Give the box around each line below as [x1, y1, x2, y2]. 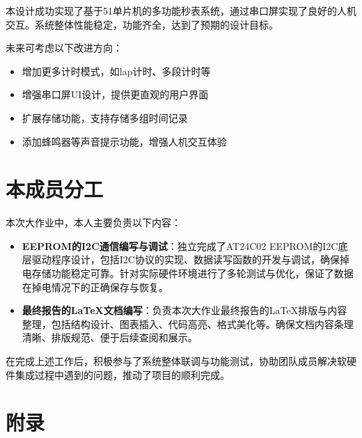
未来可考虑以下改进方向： [6, 40, 123, 55]
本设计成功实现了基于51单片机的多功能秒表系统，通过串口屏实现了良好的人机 [6, 3, 356, 17]
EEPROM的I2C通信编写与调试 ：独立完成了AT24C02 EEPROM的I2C [22, 238, 338, 253]
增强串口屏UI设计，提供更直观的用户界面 [22, 87, 209, 102]
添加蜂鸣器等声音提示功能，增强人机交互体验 [22, 134, 227, 148]
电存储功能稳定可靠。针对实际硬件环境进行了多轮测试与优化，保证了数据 [22, 266, 354, 281]
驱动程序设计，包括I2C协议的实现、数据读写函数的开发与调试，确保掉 [31, 252, 349, 267]
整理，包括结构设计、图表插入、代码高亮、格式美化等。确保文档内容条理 [22, 316, 354, 331]
